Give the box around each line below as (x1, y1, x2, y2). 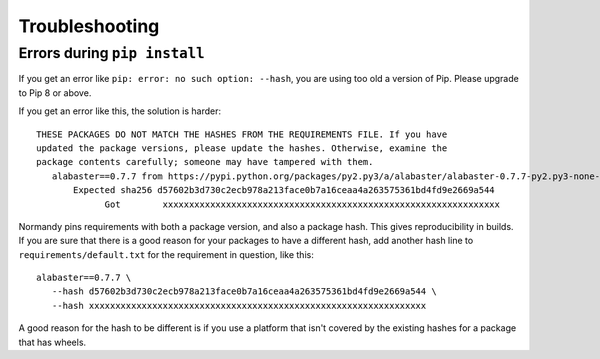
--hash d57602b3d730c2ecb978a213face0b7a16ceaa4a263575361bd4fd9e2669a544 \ (51, 286, 437, 297)
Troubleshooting (18, 15, 160, 37)
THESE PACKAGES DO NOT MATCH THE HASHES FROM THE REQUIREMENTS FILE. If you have (36, 128, 448, 140)
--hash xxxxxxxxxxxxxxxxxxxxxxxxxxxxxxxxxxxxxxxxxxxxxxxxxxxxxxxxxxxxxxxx (51, 300, 427, 311)
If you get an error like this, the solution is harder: (18, 105, 222, 117)
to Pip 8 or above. (18, 86, 92, 99)
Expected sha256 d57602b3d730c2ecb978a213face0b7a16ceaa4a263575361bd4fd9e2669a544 (73, 185, 495, 196)
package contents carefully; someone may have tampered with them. (36, 156, 374, 168)
